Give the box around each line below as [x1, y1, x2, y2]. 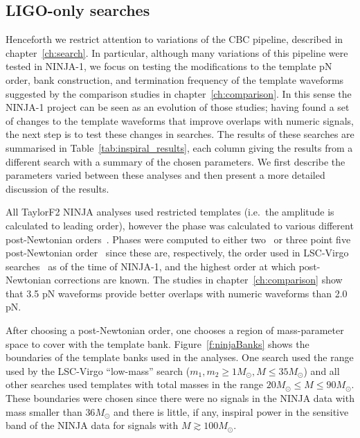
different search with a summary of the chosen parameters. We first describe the [6, 154, 345, 168]
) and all [303, 363, 340, 378]
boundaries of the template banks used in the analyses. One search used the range [6, 350, 354, 365]
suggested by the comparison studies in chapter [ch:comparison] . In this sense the [6, 86, 352, 100]
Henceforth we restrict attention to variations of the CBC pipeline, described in [6, 32, 343, 46]
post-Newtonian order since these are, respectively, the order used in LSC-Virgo [6, 245, 349, 260]
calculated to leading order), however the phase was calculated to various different [6, 218, 354, 232]
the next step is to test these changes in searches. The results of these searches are [6, 127, 354, 141]
